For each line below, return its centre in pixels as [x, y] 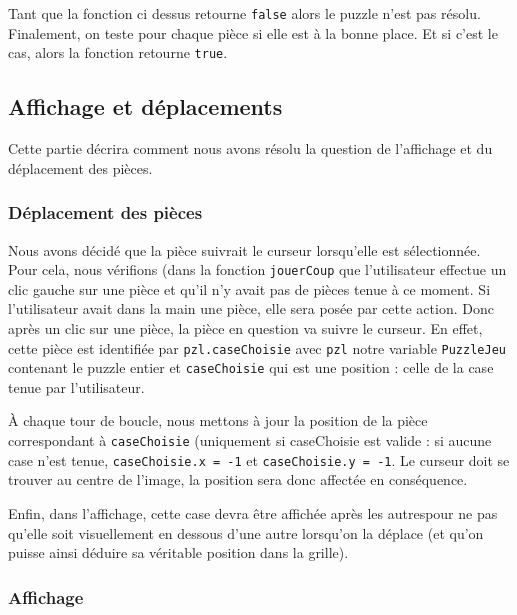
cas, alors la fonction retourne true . [118, 52]
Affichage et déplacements [145, 106]
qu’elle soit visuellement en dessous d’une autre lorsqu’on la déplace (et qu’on [246, 532]
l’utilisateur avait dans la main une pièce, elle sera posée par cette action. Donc [251, 308]
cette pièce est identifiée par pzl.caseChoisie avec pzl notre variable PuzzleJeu [257, 347]
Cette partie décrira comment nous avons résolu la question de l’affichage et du [250, 148]
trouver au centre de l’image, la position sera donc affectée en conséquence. [238, 479]
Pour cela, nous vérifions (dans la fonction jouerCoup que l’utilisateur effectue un [257, 269]
